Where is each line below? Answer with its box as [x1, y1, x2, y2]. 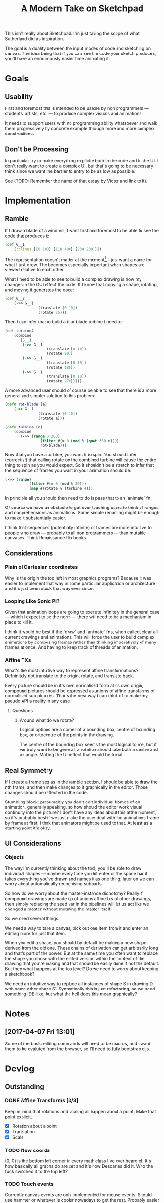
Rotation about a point [12, 1123, 57, 1129]
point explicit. [5, 1114, 32, 1120]
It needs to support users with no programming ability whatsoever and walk [5, 120, 158, 126]
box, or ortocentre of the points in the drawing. [19, 732, 114, 738]
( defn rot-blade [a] [5, 402, 47, 407]
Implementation [5, 195, 71, 206]
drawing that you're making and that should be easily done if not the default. [5, 961, 160, 966]
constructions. [5, 131, 34, 136]
